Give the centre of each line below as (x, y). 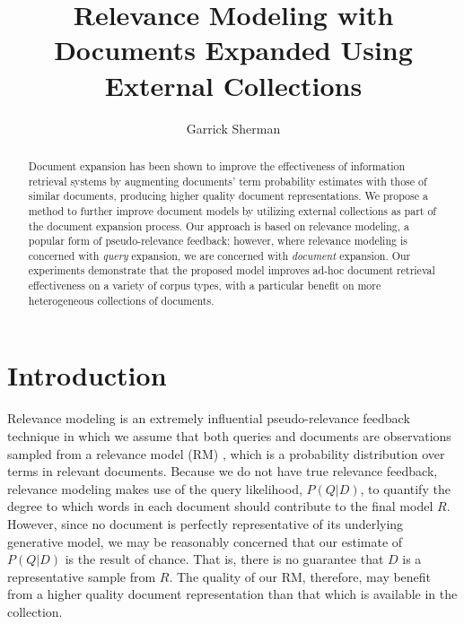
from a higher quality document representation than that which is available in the (232, 594)
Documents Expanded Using (233, 50)
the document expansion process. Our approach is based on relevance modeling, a (219, 225)
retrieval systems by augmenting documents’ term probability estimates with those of (228, 181)
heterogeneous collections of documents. (121, 300)
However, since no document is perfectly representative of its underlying (206, 523)
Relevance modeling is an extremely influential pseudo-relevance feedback (209, 418)
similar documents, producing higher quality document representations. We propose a (228, 196)
